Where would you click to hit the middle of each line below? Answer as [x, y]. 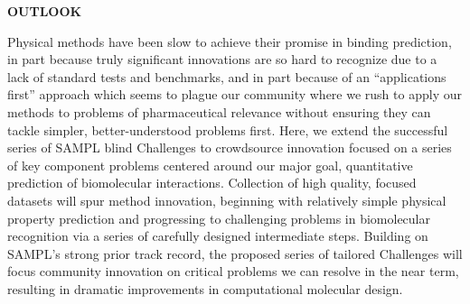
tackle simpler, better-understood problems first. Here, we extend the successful [228, 129]
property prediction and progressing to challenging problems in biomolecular [219, 218]
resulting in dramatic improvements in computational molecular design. [205, 288]
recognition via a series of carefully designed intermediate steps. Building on [218, 236]
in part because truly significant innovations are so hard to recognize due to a [222, 59]
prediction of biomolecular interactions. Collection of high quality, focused [212, 183]
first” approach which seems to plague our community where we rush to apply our [235, 94]
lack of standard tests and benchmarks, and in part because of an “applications [227, 76]
